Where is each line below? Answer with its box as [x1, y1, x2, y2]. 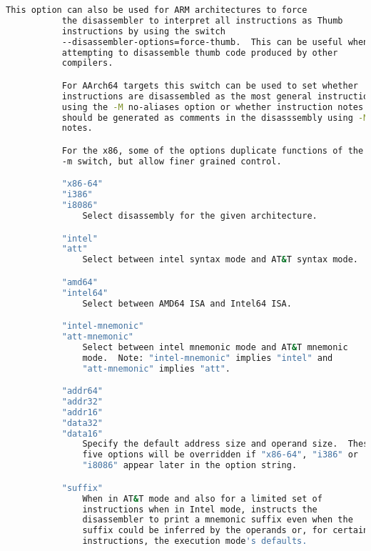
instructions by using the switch [61, 26, 225, 36]
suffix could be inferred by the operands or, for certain [82, 525, 369, 536]
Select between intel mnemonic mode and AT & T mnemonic [82, 342, 348, 352]
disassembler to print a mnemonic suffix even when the [82, 515, 353, 525]
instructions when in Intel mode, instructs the [82, 504, 317, 515]
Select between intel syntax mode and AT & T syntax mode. [82, 254, 359, 265]
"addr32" [61, 396, 103, 407]
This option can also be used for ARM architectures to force [6, 5, 308, 15]
